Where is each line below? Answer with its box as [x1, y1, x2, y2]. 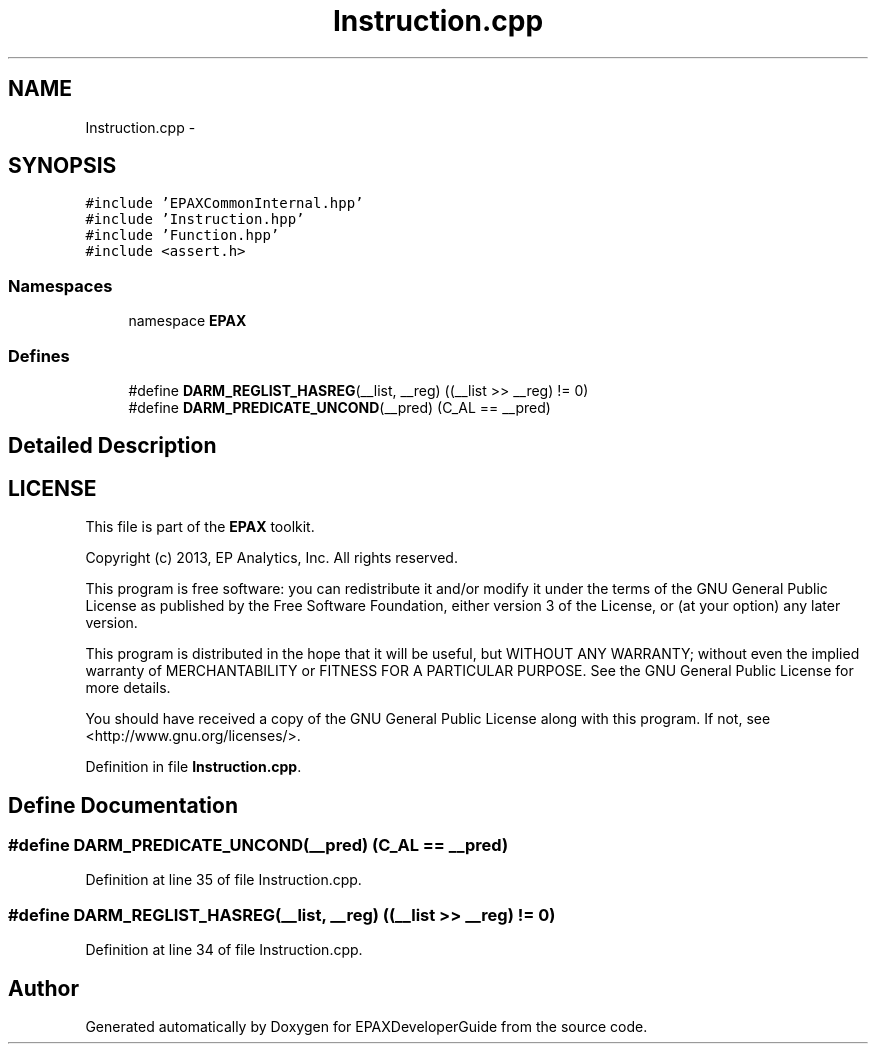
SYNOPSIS [8, 153, 117, 179]
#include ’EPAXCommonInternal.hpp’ [85, 195, 364, 212]
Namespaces [8, 275, 113, 296]
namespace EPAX [128, 312, 247, 330]
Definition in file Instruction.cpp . [85, 758, 302, 776]
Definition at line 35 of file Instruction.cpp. [85, 871, 362, 889]
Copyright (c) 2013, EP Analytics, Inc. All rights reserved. [85, 549, 458, 567]
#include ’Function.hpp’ [85, 227, 280, 244]
